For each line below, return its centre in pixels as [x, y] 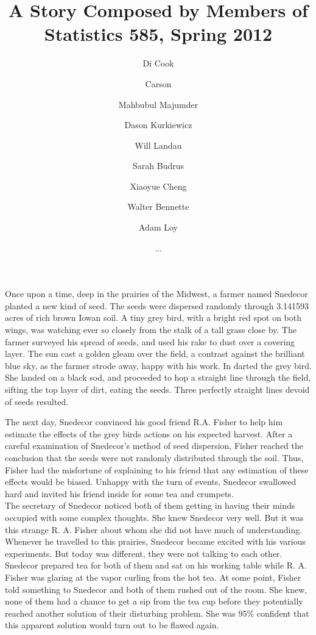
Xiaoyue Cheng [158, 186]
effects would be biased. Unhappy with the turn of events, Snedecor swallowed [151, 482]
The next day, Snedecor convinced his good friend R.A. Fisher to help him [144, 422]
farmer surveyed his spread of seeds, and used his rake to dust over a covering [150, 341]
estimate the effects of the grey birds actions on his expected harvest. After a [149, 433]
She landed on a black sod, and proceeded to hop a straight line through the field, [158, 377]
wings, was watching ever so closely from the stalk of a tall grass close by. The [151, 330]
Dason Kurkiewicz [158, 125]
